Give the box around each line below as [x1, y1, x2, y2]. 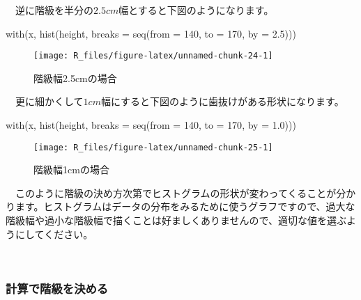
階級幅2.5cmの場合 [33, 70, 117, 85]
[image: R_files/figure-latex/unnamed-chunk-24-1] [33, 51, 273, 61]
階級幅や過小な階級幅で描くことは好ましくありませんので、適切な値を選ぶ [6, 213, 347, 228]
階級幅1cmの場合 [33, 162, 109, 177]
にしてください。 [15, 226, 93, 241]
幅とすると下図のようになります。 [118, 3, 274, 17]
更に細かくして [15, 94, 84, 109]
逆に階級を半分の [15, 3, 93, 17]
